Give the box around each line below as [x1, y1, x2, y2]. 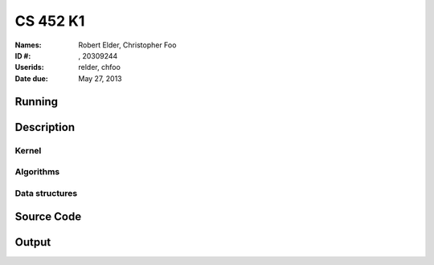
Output [14, 235, 51, 249]
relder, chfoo [78, 63, 121, 72]
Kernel [14, 145, 42, 156]
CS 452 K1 [14, 12, 85, 30]
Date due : [14, 73, 48, 84]
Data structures [14, 187, 78, 198]
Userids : [14, 63, 44, 72]
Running [14, 95, 59, 108]
